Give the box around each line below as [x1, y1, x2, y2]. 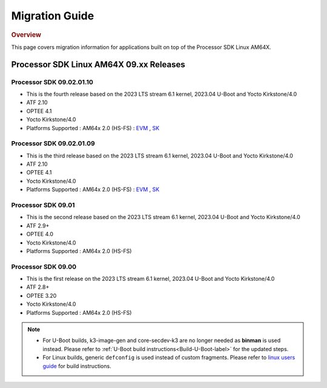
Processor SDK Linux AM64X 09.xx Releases [11, 59, 185, 70]
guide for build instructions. [42, 362, 111, 369]
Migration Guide [11, 9, 94, 22]
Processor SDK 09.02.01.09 [11, 139, 95, 148]
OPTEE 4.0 [26, 231, 54, 238]
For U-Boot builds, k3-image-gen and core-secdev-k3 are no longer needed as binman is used [42, 337, 281, 344]
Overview [11, 30, 42, 39]
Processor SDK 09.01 [11, 201, 75, 209]
